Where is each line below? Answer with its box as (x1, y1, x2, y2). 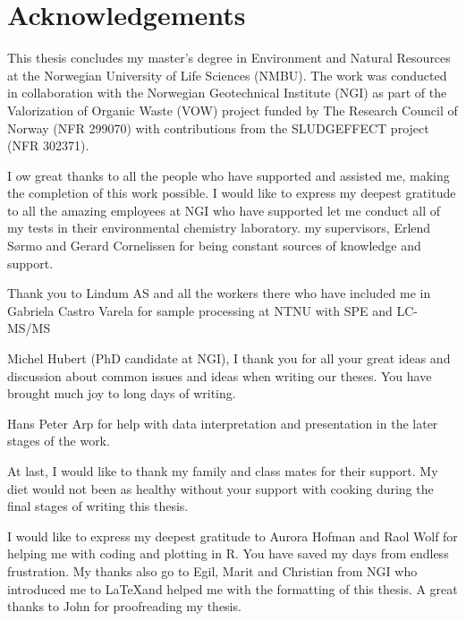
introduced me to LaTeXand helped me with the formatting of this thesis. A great (7, 579, 458, 598)
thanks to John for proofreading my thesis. (7, 597, 241, 616)
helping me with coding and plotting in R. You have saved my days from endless (7, 544, 449, 563)
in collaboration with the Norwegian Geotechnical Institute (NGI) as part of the (7, 83, 447, 102)
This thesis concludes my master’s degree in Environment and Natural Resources (7, 48, 451, 67)
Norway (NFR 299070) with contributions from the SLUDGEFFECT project (7, 118, 429, 137)
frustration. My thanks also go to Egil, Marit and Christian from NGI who (7, 561, 418, 580)
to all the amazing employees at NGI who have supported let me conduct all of (7, 200, 441, 219)
